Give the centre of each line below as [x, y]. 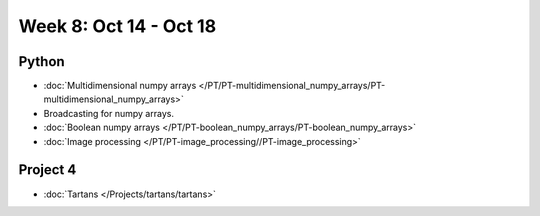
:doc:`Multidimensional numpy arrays [120, 86]
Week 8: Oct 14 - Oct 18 [117, 26]
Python [41, 61]
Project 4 [47, 170]
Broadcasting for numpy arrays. [109, 113]
